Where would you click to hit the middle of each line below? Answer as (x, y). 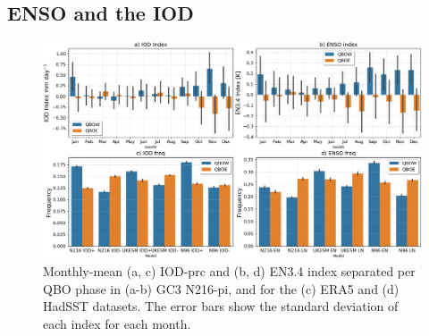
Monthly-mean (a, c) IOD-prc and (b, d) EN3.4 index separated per (229, 271)
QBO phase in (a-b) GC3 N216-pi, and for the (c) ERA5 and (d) (221, 288)
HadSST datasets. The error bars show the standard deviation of (221, 306)
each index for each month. (117, 323)
